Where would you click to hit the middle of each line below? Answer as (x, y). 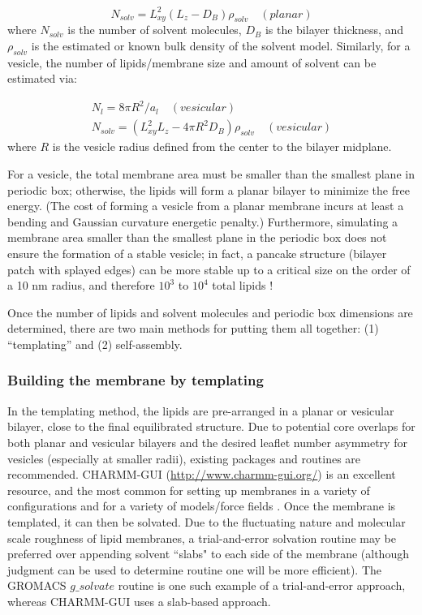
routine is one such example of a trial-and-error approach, (262, 585)
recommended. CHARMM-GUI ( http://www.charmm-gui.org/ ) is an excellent (202, 474)
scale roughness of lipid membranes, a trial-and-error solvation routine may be (202, 538)
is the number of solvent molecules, (155, 30)
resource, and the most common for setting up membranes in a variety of (189, 490)
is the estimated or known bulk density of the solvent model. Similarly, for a (221, 45)
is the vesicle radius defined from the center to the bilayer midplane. (222, 146)
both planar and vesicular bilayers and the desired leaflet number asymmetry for (207, 442)
